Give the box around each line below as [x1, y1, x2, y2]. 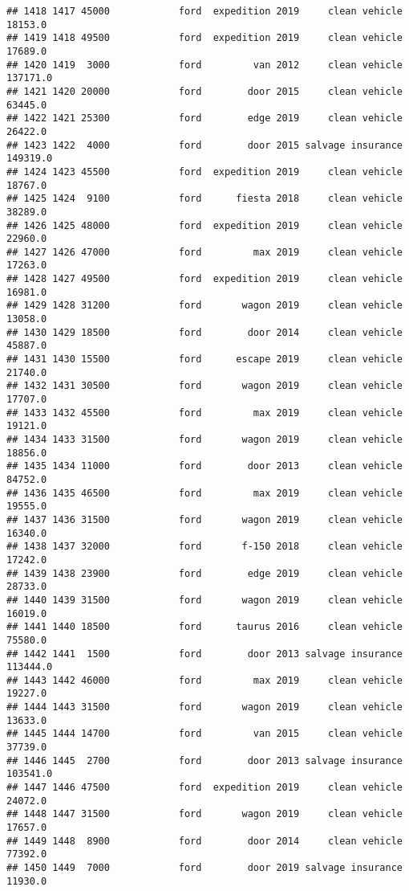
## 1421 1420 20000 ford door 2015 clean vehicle [6, 85, 403, 97]
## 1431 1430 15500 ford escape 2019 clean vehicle [6, 354, 403, 366]
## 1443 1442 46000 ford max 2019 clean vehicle [6, 674, 403, 686]
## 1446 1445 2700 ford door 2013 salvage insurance [6, 754, 403, 766]
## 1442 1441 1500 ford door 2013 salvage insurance [6, 648, 403, 660]
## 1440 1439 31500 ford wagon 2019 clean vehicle [6, 594, 403, 606]
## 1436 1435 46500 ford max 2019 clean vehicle [6, 487, 403, 499]
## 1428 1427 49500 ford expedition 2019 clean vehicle [6, 273, 403, 285]
